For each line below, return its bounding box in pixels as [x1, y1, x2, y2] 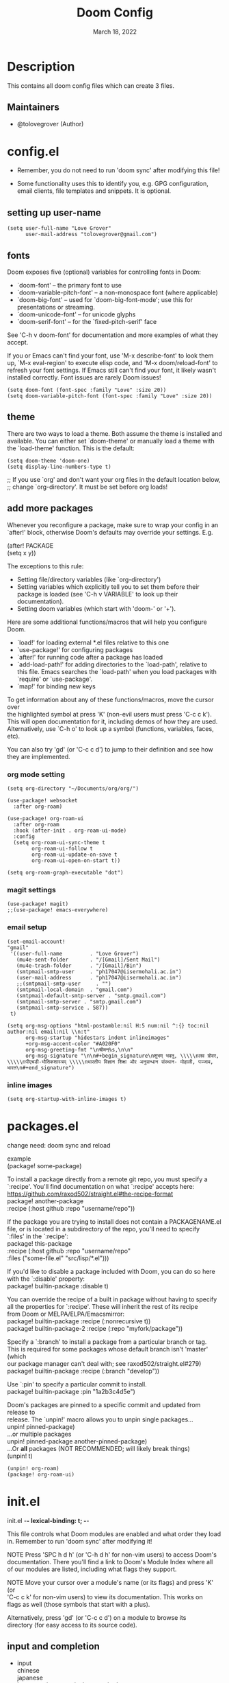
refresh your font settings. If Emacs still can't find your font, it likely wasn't [7, 366, 217, 375]
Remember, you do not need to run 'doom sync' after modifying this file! [16, 166, 220, 174]
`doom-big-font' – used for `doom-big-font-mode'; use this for [16, 296, 193, 304]
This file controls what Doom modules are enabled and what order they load [7, 1529, 221, 1538]
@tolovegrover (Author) [16, 119, 84, 128]
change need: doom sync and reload [7, 1141, 111, 1149]
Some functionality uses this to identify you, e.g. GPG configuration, [16, 180, 208, 188]
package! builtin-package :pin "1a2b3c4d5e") [7, 1387, 135, 1395]
